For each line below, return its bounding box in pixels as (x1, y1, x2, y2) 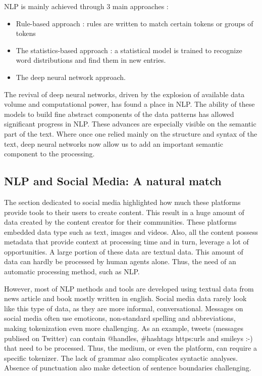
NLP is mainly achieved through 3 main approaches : (4, 1, 169, 11)
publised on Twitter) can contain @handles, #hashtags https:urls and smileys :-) (4, 332, 253, 343)
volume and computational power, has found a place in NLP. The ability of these (4, 99, 255, 109)
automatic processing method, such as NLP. (4, 266, 140, 277)
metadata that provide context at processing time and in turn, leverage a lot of (4, 236, 249, 247)
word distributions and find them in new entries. (16, 55, 166, 65)
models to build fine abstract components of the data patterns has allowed (4, 108, 234, 119)
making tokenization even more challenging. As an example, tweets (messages (4, 323, 244, 333)
